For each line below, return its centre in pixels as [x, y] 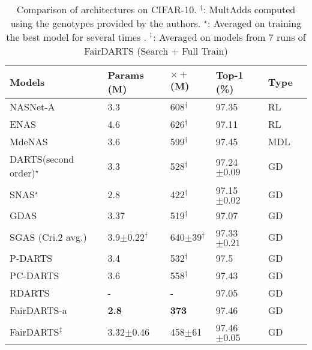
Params [126, 75]
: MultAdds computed [249, 9]
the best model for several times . [76, 37]
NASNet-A [32, 107]
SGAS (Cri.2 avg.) [48, 237]
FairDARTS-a [38, 310]
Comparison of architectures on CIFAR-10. [106, 9]
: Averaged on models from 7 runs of [229, 37]
